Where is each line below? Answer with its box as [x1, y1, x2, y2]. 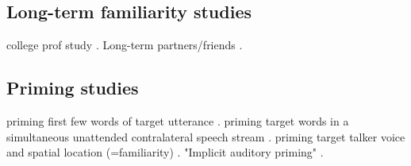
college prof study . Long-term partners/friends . [6, 37, 243, 53]
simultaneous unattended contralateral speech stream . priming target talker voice [6, 128, 405, 145]
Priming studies [6, 75, 139, 100]
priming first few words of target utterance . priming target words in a [6, 113, 349, 129]
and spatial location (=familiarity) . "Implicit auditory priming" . [6, 144, 324, 160]
